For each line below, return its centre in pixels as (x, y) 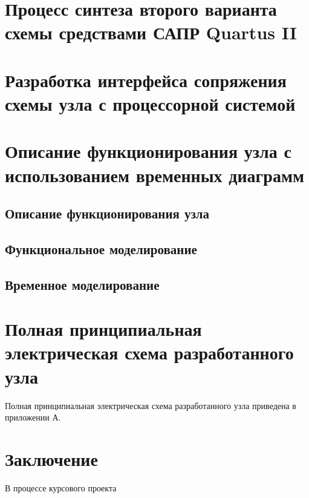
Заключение (51, 458)
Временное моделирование (82, 284)
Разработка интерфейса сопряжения (146, 80)
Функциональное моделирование (101, 248)
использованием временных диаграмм (155, 175)
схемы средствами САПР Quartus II (151, 32)
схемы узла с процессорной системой (150, 103)
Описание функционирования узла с (148, 151)
